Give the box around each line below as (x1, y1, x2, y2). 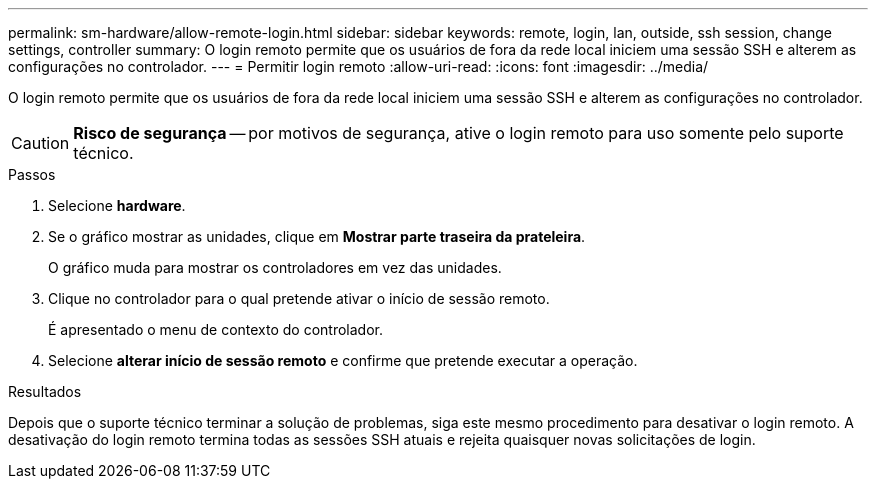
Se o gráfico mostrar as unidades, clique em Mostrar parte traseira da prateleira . (48, 228, 586, 245)
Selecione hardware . (48, 197, 186, 214)
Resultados (8, 383, 82, 400)
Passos (8, 166, 56, 183)
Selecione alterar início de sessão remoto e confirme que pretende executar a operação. (48, 352, 638, 369)
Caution (11, 133, 70, 153)
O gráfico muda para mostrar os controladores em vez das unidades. (48, 259, 502, 276)
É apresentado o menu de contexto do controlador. (48, 321, 384, 338)
